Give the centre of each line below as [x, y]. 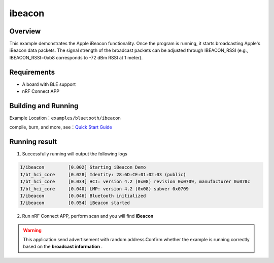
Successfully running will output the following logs [75, 154]
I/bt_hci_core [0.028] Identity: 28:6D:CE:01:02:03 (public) [103, 174]
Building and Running [44, 106]
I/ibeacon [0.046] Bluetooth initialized [83, 196]
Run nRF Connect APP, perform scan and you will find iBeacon [88, 216]
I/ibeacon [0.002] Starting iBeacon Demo [83, 167]
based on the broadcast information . [63, 247]
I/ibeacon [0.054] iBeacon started [75, 203]
